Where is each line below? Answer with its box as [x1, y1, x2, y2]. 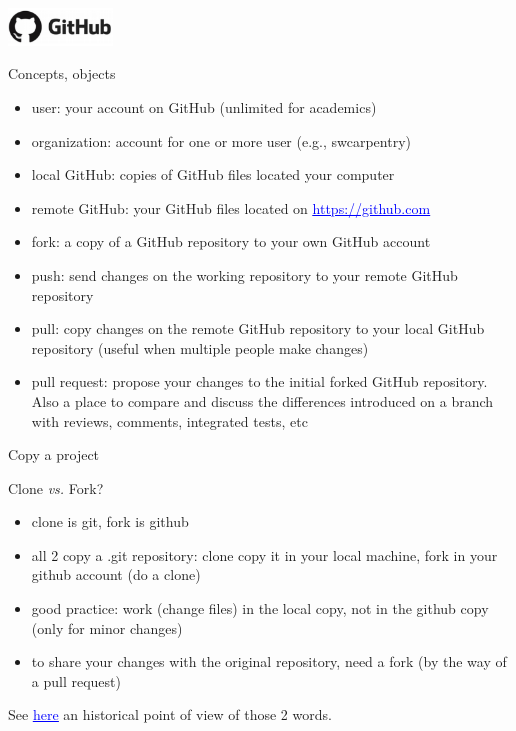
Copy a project [8, 444, 100, 465]
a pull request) [31, 670, 121, 691]
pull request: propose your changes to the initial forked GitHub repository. [31, 371, 488, 392]
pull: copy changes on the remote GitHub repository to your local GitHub [31, 318, 485, 339]
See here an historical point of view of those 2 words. [8, 704, 332, 725]
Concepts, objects [8, 63, 116, 84]
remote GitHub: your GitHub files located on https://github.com [31, 197, 431, 218]
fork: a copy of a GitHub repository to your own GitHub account [31, 231, 431, 252]
